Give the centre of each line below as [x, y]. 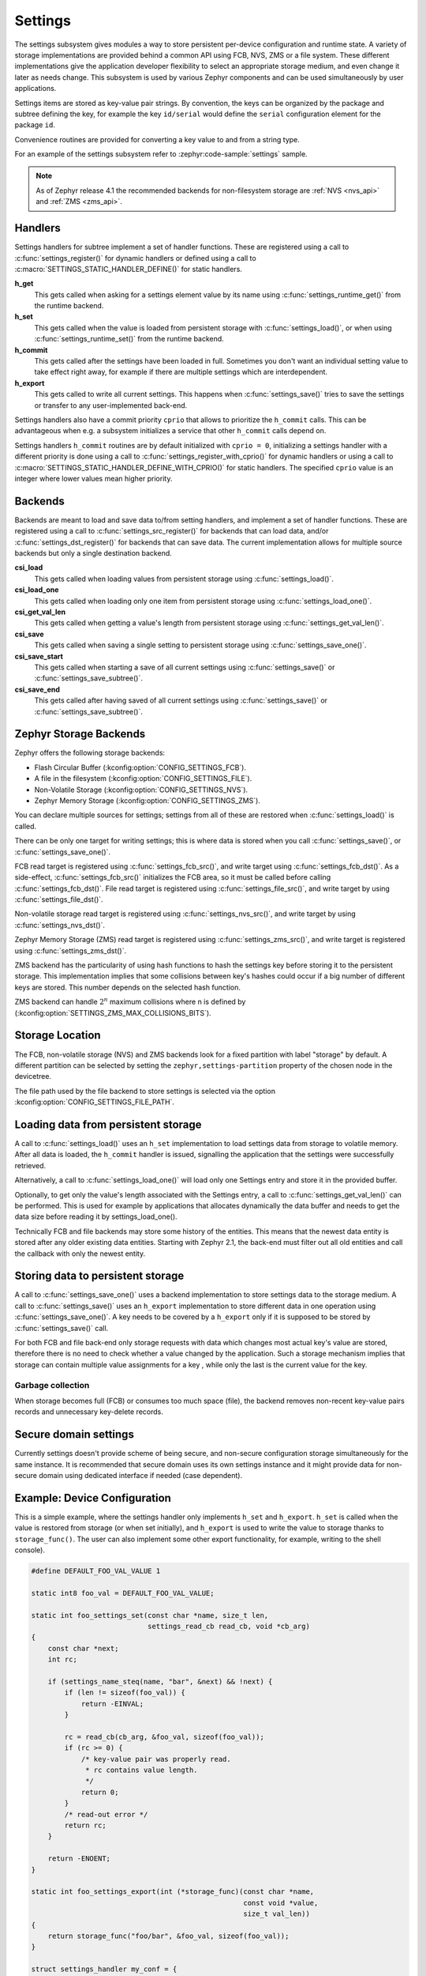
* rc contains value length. [142, 1770]
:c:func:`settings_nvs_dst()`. [60, 925]
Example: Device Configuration [93, 1498]
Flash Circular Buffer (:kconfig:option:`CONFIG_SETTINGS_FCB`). [140, 767]
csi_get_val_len [40, 612]
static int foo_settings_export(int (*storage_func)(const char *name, [173, 1892]
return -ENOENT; [79, 1859]
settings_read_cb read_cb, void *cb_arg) [229, 1626]
